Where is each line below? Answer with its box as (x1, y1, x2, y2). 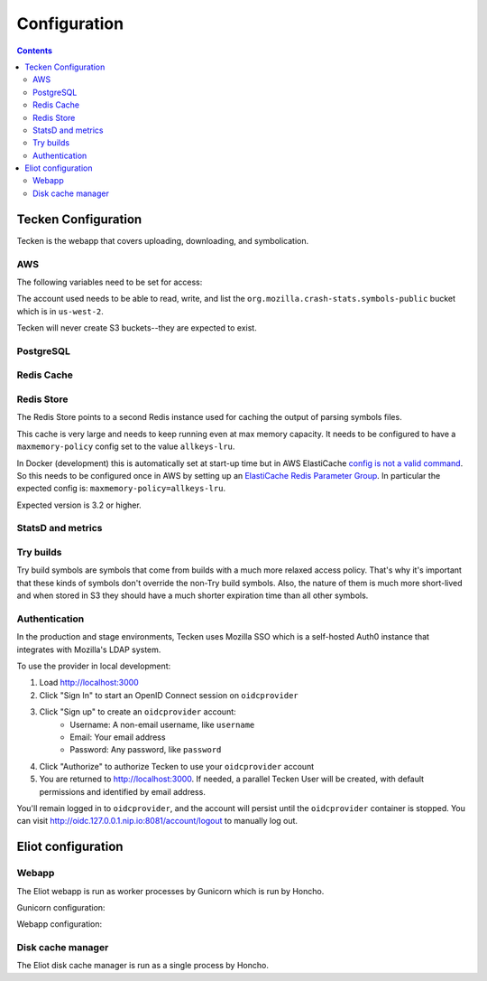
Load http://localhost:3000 (39, 677, 139, 688)
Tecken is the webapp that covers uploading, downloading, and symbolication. (16, 235, 309, 246)
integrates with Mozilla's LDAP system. (16, 644, 161, 655)
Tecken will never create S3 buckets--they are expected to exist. (16, 322, 257, 333)
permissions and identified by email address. (39, 786, 207, 797)
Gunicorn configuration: (16, 902, 106, 912)
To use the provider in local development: (16, 660, 171, 672)
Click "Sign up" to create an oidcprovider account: (39, 706, 236, 717)
